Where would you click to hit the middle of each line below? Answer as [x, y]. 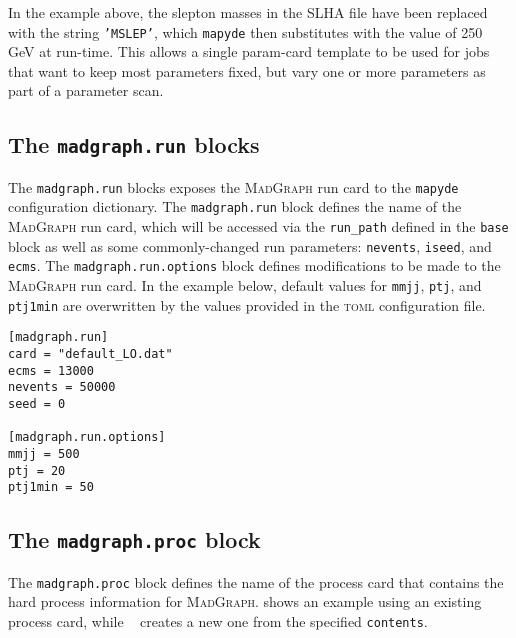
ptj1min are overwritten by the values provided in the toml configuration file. [247, 304]
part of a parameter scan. [86, 90]
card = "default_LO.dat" [90, 354]
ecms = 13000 [51, 370]
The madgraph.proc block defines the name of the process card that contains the [256, 581]
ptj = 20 [37, 470]
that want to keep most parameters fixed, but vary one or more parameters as [247, 70]
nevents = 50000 [62, 387]
